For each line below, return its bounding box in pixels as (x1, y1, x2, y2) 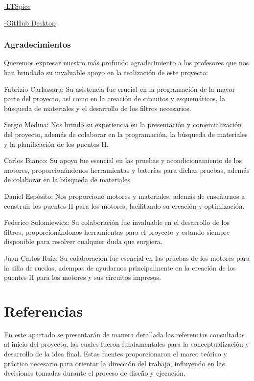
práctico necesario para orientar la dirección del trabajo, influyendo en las (4, 358, 225, 368)
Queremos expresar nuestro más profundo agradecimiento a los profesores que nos (4, 57, 249, 68)
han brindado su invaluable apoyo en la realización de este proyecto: (4, 67, 208, 77)
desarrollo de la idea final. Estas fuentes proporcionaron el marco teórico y (4, 349, 227, 358)
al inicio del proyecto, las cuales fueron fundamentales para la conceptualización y (4, 339, 249, 349)
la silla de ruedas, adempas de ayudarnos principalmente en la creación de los (4, 262, 236, 272)
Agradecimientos (4, 38, 71, 51)
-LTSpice (4, 1, 31, 11)
